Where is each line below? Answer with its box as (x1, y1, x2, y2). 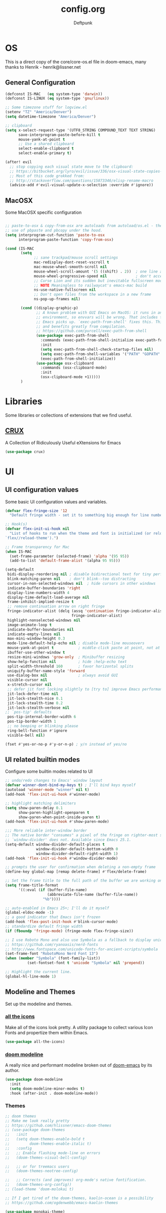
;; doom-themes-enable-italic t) (5, 1141, 92, 1146)
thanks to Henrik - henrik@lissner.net (5, 64, 81, 70)
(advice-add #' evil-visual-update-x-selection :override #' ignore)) (9, 183, 154, 187)
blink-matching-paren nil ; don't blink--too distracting (7, 576, 136, 582)
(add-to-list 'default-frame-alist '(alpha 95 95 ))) (9, 558, 121, 563)
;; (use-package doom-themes (5, 1127, 65, 1132)
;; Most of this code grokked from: (9, 173, 85, 179)
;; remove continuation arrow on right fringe (7, 604, 105, 609)
